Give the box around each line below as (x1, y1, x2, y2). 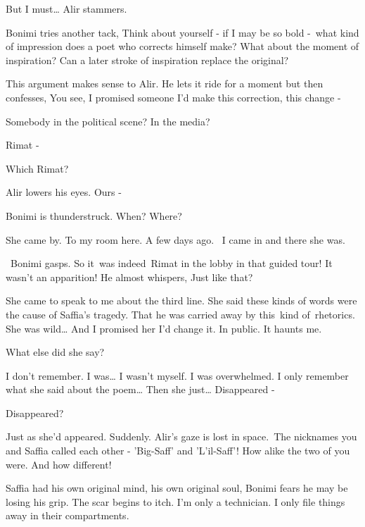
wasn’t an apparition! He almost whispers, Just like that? (6, 269, 253, 284)
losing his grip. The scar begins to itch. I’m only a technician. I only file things (6, 494, 345, 509)
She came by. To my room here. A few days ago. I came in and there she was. (6, 232, 345, 247)
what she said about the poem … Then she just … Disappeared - (6, 382, 275, 397)
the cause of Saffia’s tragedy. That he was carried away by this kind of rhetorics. (6, 306, 355, 321)
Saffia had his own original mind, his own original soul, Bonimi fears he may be (6, 480, 348, 495)
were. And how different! (6, 457, 112, 471)
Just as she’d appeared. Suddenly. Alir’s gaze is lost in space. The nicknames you (6, 429, 357, 444)
